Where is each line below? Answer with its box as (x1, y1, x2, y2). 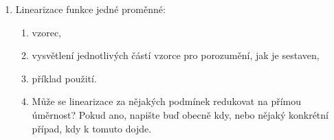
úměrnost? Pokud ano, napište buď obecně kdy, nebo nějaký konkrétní (32, 107, 329, 121)
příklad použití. (32, 71, 97, 85)
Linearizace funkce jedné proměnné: (15, 2, 166, 16)
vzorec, (32, 25, 62, 39)
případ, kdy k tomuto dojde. (32, 121, 152, 135)
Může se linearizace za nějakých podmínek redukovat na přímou (32, 94, 302, 108)
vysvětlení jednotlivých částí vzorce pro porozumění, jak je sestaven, (32, 48, 320, 62)
